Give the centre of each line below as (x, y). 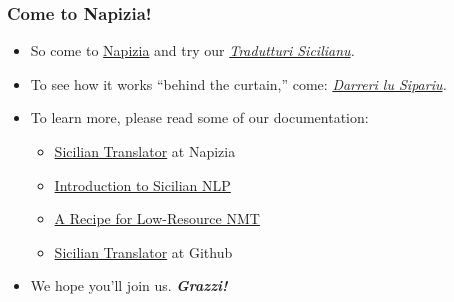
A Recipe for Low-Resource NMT (157, 218)
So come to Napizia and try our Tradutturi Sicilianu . (192, 50)
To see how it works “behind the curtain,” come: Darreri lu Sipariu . (238, 83)
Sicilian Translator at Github (143, 251)
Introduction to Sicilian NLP (142, 184)
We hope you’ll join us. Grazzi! (129, 285)
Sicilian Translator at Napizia (145, 151)
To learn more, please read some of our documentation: (199, 117)
